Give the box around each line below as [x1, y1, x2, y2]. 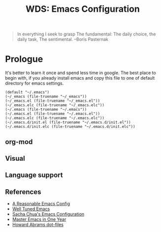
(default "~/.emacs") [5, 90, 50, 95]
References [5, 188, 41, 196]
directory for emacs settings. [5, 80, 64, 87]
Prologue [5, 54, 43, 65]
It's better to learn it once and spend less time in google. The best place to [5, 70, 156, 76]
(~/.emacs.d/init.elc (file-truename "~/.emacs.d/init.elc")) [5, 124, 135, 129]
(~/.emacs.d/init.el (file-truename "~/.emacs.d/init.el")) [5, 120, 131, 125]
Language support [5, 171, 63, 179]
